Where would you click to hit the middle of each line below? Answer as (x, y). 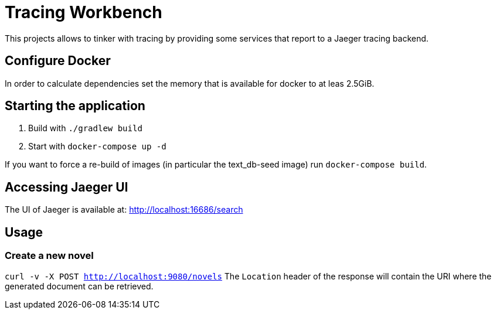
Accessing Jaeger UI (67, 187)
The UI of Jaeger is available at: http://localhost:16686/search (124, 210)
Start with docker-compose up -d (97, 146)
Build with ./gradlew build (85, 128)
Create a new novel (49, 256)
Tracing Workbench (84, 12)
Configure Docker (58, 61)
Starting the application (75, 106)
